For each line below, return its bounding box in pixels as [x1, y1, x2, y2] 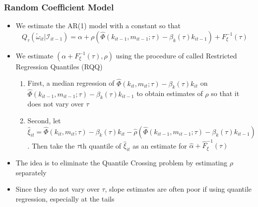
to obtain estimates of [136, 88, 203, 99]
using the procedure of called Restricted [116, 50, 237, 60]
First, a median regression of [27, 78, 115, 88]
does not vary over [27, 99, 84, 109]
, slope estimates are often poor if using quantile [105, 184, 252, 194]
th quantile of [80, 140, 122, 151]
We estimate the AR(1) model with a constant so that [15, 20, 181, 31]
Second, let [27, 115, 61, 126]
